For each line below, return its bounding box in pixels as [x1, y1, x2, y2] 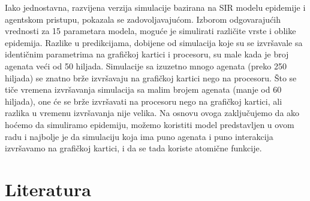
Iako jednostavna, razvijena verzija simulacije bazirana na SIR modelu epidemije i [5, 1, 306, 13]
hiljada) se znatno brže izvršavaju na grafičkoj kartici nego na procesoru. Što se [5, 71, 297, 84]
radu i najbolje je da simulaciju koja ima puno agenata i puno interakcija [5, 130, 273, 142]
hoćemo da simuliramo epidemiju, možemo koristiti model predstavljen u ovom [5, 118, 294, 130]
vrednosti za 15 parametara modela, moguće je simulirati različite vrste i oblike [5, 25, 296, 37]
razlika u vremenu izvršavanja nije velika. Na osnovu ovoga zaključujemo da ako [5, 106, 300, 119]
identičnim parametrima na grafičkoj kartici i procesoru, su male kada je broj [5, 48, 289, 60]
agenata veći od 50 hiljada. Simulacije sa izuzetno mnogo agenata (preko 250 [5, 59, 287, 72]
